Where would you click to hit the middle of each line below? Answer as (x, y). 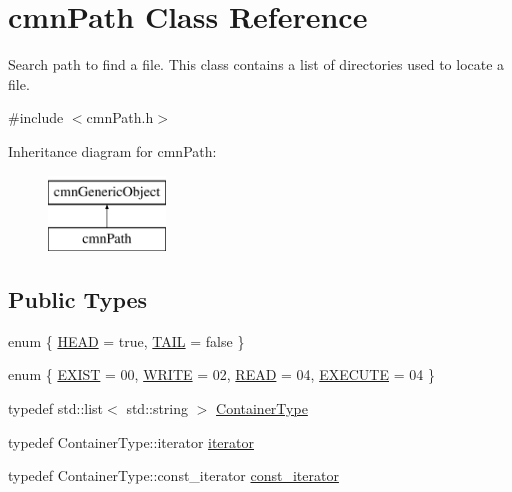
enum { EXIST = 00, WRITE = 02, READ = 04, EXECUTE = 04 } (221, 374)
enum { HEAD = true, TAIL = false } (126, 340)
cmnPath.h (120, 117)
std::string (157, 408)
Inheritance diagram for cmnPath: (112, 150)
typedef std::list (56, 408)
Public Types (78, 299)
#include (36, 117)
